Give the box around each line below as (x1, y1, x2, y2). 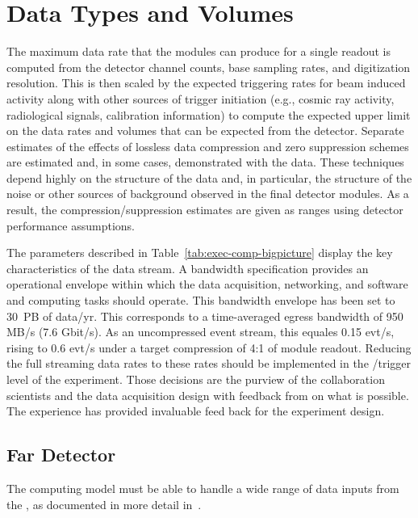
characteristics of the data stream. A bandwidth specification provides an (6, 259, 369, 276)
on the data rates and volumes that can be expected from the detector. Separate (6, 122, 404, 139)
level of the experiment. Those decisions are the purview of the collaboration (6, 371, 385, 387)
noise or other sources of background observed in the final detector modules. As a (6, 185, 409, 202)
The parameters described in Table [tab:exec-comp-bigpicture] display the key (6, 244, 393, 261)
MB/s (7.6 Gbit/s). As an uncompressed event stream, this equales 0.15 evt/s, (6, 323, 395, 340)
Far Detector (6, 442, 116, 467)
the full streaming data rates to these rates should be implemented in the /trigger (6, 355, 412, 372)
